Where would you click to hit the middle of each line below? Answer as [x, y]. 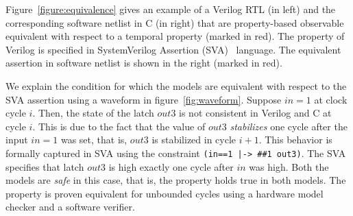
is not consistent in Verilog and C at [255, 113]
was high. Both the [289, 166]
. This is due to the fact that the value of [119, 126]
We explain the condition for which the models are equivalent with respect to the [176, 85]
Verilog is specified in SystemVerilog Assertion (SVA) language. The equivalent [173, 49]
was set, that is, [94, 140]
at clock [331, 99]
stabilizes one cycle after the [289, 126]
